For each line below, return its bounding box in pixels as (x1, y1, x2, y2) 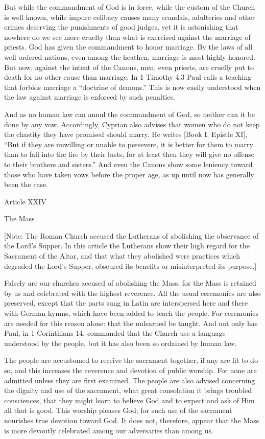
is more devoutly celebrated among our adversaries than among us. (4, 425, 213, 435)
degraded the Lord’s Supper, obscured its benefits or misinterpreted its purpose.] (4, 260, 257, 271)
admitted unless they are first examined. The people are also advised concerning (4, 375, 255, 385)
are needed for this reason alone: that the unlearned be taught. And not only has (4, 317, 258, 328)
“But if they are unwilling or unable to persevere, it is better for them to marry (4, 138, 253, 149)
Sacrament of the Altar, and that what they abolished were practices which (4, 250, 240, 261)
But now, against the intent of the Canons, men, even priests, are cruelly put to (4, 61, 254, 72)
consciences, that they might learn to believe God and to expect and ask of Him (4, 395, 255, 405)
